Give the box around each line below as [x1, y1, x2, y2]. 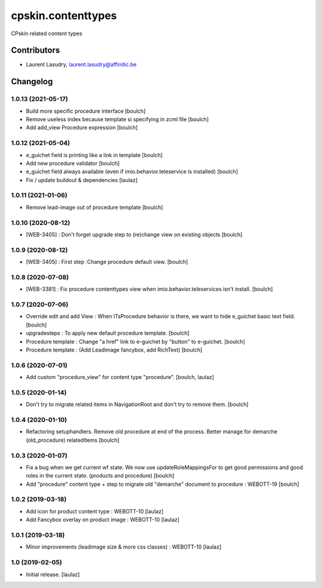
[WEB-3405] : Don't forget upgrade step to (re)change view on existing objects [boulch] [26, 230, 243, 238]
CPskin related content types [11, 30, 83, 37]
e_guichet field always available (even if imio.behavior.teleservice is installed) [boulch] [26, 168, 239, 176]
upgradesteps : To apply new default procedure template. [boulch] [26, 330, 190, 337]
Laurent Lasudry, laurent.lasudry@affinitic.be [26, 61, 137, 68]
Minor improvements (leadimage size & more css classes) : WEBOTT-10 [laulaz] [26, 543, 222, 550]
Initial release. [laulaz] [26, 571, 80, 578]
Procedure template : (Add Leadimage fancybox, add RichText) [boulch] [26, 346, 203, 353]
